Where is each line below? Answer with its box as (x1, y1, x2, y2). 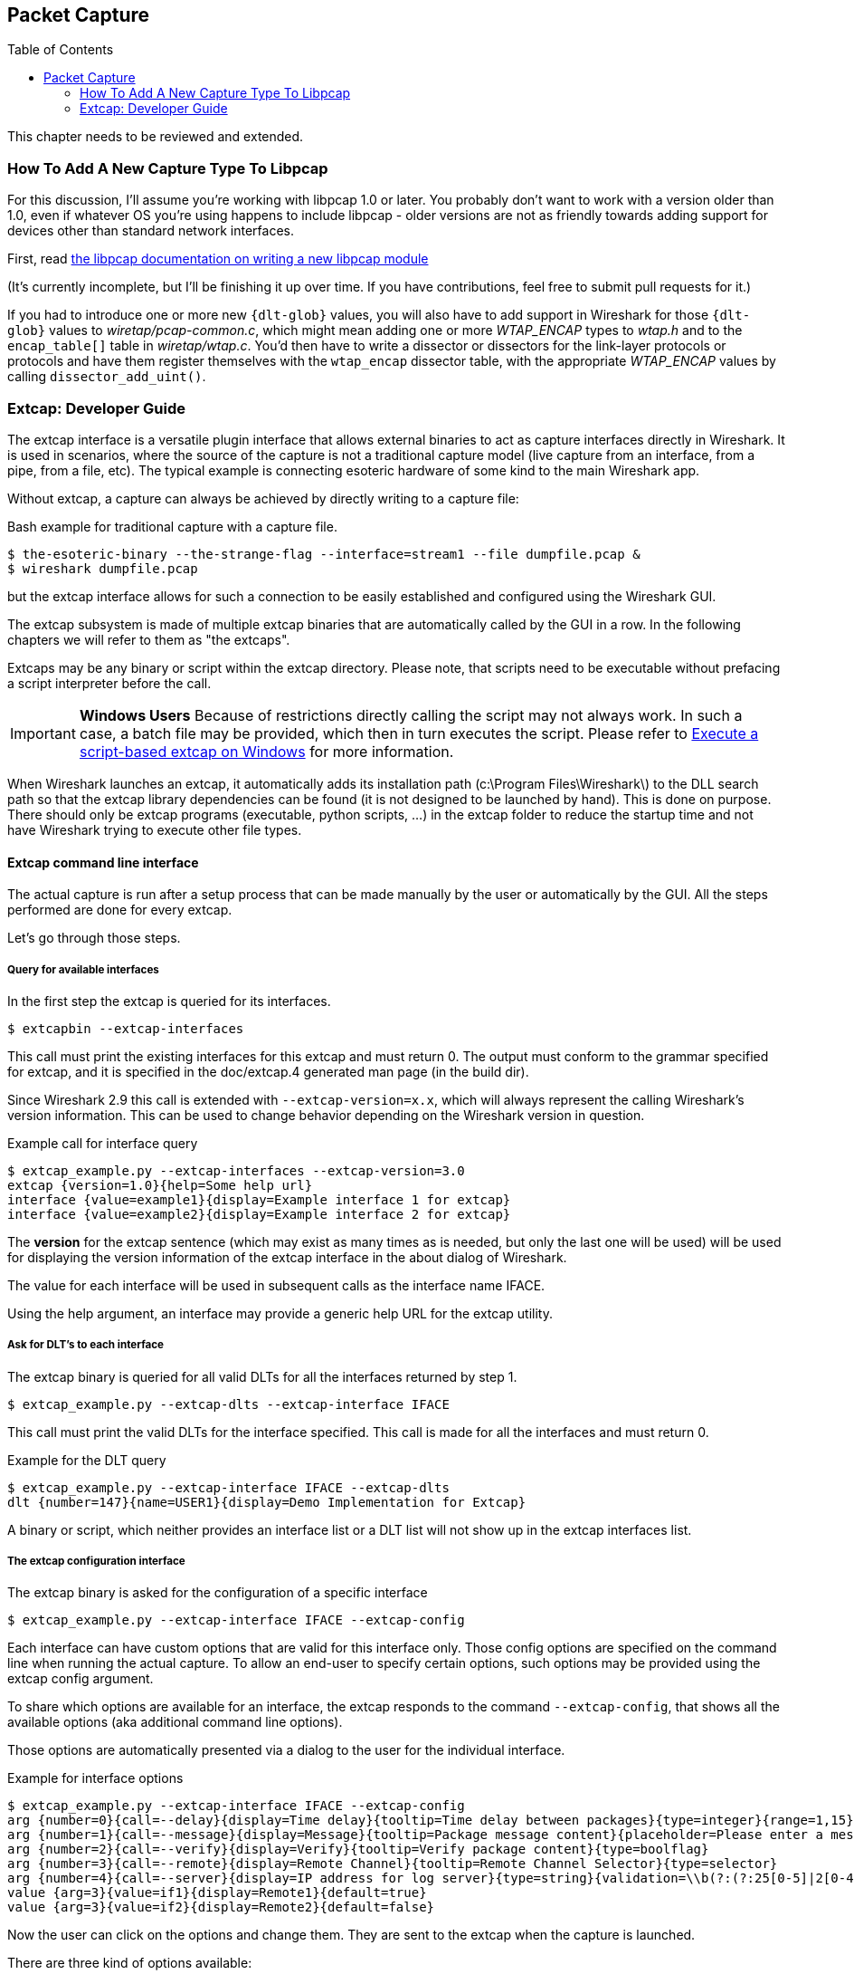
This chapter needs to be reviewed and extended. (7, 129, 304, 145)
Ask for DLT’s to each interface (7, 1338, 165, 1352)
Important (10, 723, 76, 743)
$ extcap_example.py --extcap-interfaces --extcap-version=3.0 (7, 1163, 465, 1178)
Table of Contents (7, 42, 114, 58)
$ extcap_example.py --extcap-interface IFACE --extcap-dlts (7, 1480, 450, 1495)
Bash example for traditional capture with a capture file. (7, 518, 337, 534)
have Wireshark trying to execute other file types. (7, 821, 302, 838)
